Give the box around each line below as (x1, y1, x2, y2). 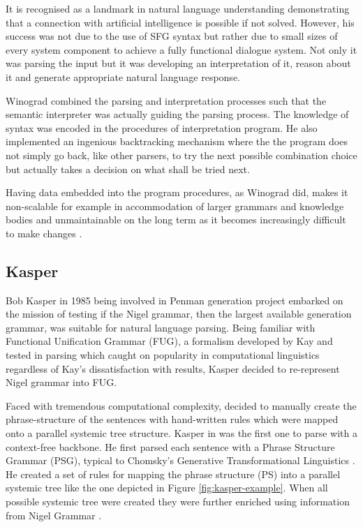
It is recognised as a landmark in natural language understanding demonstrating (6, 1, 350, 15)
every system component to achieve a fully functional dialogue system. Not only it (6, 42, 357, 57)
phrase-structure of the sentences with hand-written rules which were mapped (6, 412, 339, 426)
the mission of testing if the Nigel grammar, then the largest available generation (6, 306, 352, 321)
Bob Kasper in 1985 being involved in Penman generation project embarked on (6, 292, 343, 307)
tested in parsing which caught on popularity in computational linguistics (6, 348, 320, 362)
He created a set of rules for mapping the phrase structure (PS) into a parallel (6, 466, 341, 481)
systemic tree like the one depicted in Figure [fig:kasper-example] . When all (6, 480, 328, 495)
